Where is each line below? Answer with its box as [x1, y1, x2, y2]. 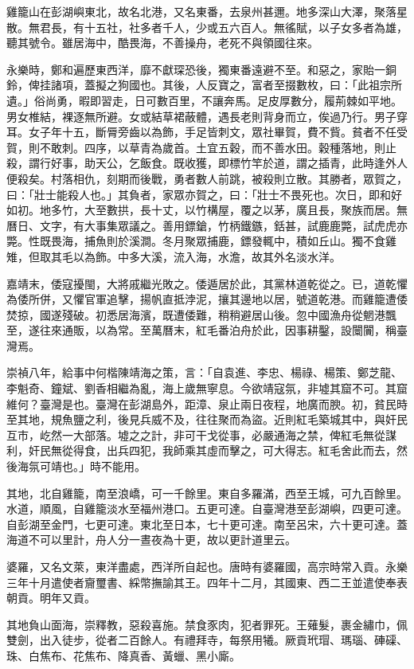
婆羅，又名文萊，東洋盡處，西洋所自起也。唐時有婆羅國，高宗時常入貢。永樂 [6, 558, 408, 574]
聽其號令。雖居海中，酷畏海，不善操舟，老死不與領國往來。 [6, 34, 318, 51]
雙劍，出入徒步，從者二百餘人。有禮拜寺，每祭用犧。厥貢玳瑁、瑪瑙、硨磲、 [6, 632, 408, 648]
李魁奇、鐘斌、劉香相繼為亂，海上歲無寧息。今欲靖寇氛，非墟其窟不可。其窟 [6, 380, 408, 397]
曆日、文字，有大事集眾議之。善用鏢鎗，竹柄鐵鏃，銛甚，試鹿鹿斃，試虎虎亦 [6, 217, 408, 233]
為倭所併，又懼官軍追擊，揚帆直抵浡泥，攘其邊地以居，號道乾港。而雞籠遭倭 [6, 291, 408, 307]
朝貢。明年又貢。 [6, 589, 96, 606]
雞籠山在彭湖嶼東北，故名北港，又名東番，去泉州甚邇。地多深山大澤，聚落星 [6, 3, 408, 19]
